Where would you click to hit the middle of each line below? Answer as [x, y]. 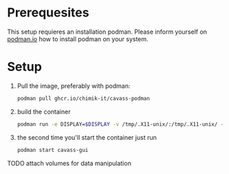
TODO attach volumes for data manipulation [69, 163]
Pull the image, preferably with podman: [74, 86]
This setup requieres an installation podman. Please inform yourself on [107, 32]
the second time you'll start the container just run [87, 137]
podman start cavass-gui [53, 150]
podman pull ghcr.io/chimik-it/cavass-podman [83, 98]
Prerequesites [48, 13]
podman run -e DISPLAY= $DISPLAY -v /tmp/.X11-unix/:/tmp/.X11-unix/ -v [122, 124]
